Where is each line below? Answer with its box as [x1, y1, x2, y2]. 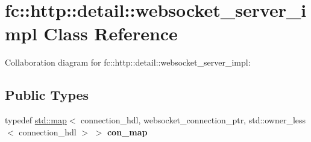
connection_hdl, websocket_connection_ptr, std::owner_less [81, 114, 306, 126]
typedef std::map [5, 114, 67, 126]
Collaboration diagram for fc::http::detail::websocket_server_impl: [5, 56, 251, 69]
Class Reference [43, 21, 178, 46]
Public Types [5, 85, 89, 104]
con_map [107, 125, 148, 138]
